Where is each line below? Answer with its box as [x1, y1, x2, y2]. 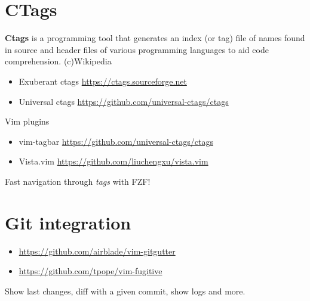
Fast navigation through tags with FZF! [5, 175, 151, 187]
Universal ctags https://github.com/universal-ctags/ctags [19, 95, 229, 107]
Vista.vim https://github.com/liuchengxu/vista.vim [19, 155, 208, 167]
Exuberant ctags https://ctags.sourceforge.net [19, 75, 187, 87]
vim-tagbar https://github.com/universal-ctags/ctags [19, 135, 213, 147]
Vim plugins [5, 115, 50, 128]
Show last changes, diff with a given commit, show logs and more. [5, 284, 245, 297]
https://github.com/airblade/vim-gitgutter [19, 244, 176, 257]
